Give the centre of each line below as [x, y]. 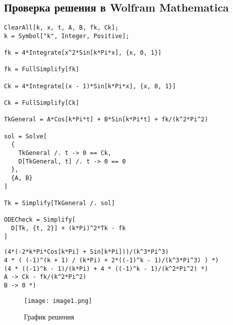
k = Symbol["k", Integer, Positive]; [67, 36]
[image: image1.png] [58, 301]
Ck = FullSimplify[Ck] [42, 103]
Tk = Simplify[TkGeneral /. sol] [59, 203]
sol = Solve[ [25, 136]
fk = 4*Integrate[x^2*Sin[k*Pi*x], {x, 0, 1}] [83, 53]
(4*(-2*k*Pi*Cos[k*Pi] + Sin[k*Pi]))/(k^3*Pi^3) [86, 252]
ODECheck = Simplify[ [40, 220]
